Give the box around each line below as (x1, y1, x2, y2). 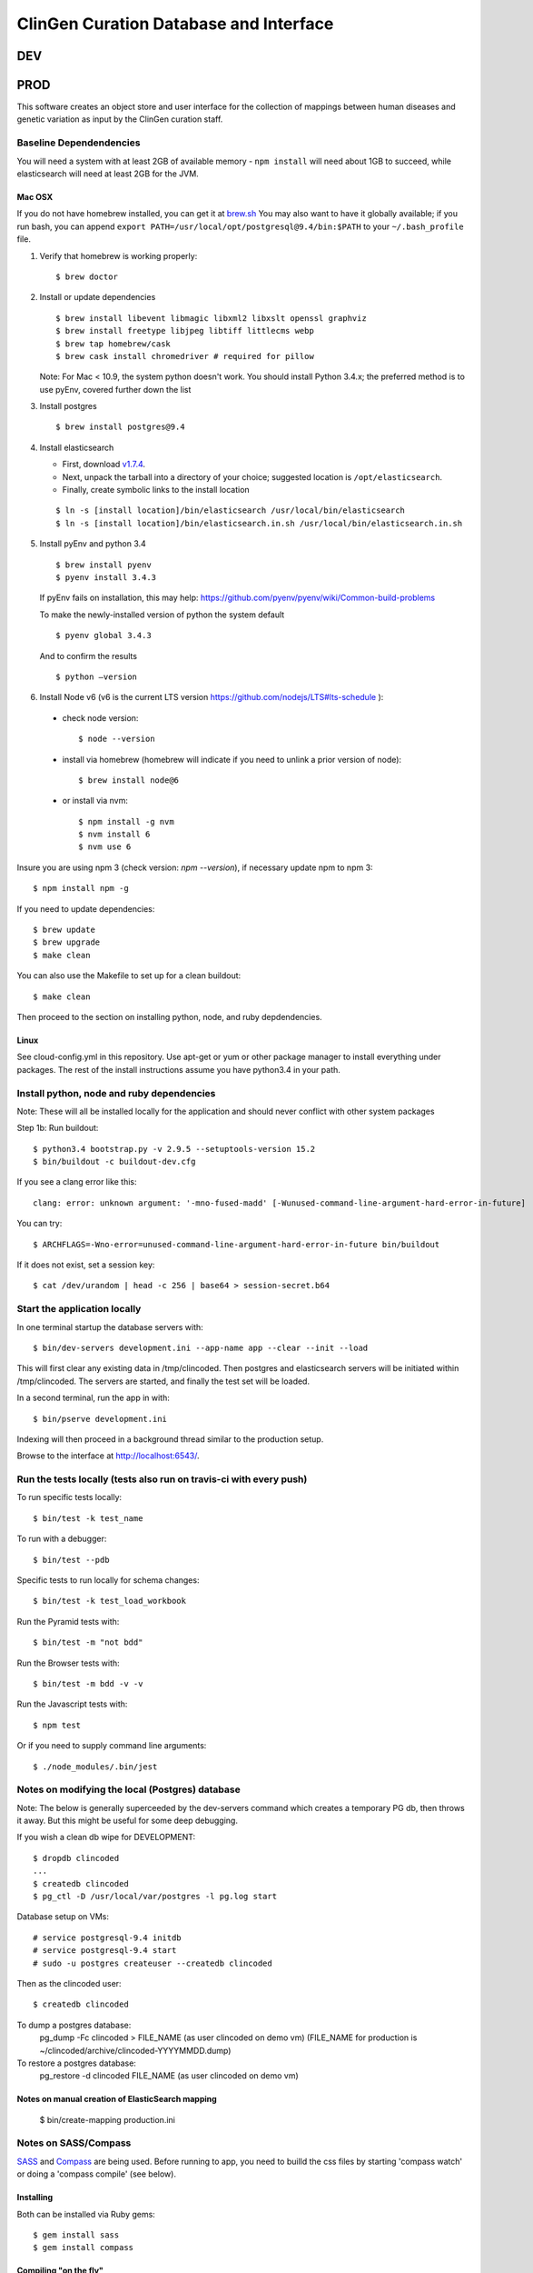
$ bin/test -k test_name (33, 1513, 143, 1523)
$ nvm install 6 (78, 829, 151, 840)
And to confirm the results (39, 650, 138, 661)
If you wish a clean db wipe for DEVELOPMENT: (16, 1832, 195, 1843)
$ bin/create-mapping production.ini (39, 2114, 176, 2125)
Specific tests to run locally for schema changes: (16, 1574, 200, 1586)
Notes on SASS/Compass (16, 2137, 132, 2149)
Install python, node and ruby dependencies (16, 1086, 216, 1099)
